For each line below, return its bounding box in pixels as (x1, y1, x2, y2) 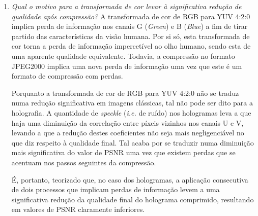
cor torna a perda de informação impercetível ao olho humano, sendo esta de (11, 41, 251, 51)
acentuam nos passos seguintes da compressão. (11, 157, 156, 167)
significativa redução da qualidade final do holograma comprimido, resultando (11, 194, 254, 204)
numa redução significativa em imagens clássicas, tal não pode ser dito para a (11, 97, 253, 108)
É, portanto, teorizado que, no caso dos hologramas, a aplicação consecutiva (11, 174, 248, 185)
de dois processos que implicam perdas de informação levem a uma (11, 184, 220, 195)
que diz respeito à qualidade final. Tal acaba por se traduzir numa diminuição (11, 137, 254, 148)
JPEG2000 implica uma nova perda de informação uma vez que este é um (11, 60, 242, 71)
